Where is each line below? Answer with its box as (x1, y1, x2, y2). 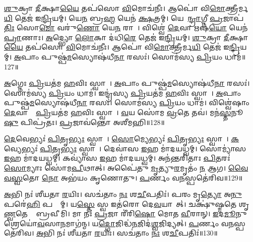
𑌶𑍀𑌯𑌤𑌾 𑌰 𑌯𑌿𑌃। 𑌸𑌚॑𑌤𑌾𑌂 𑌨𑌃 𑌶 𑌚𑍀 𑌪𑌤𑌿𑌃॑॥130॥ (67, 228, 218, 238)
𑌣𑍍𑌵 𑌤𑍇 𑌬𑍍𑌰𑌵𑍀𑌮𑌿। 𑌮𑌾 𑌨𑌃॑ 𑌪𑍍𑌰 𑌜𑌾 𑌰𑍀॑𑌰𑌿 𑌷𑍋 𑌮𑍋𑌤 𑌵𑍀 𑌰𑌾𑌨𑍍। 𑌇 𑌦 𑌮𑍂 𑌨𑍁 (4, 208, 247, 219)
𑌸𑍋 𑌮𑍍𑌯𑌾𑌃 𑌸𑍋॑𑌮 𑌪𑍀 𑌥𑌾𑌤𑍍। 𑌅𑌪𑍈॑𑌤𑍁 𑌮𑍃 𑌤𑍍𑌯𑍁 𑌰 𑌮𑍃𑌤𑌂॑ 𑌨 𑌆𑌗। (4, 162, 226, 173)
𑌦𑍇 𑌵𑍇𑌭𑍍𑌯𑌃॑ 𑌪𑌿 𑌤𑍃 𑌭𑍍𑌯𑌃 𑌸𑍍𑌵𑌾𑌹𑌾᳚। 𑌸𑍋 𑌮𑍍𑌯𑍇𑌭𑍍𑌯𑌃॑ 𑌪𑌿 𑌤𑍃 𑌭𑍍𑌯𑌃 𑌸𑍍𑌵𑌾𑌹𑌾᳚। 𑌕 (4, 133, 239, 144)
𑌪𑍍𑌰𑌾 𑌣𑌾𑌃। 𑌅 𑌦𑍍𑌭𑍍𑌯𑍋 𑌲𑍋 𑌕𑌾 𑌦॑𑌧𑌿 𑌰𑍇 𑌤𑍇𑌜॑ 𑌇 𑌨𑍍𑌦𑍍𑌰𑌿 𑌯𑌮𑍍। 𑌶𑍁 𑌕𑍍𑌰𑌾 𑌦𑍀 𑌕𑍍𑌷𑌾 (4, 32, 249, 42)
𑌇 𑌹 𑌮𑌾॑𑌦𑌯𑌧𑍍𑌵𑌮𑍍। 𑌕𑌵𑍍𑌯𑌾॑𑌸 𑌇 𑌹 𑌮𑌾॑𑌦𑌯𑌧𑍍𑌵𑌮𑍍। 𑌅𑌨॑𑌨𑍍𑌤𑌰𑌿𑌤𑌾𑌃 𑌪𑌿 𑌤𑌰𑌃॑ (4, 153, 230, 163)
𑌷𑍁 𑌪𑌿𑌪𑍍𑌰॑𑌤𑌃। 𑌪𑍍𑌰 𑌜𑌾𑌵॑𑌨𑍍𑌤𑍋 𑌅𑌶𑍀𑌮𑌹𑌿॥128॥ (4, 117, 165, 127)
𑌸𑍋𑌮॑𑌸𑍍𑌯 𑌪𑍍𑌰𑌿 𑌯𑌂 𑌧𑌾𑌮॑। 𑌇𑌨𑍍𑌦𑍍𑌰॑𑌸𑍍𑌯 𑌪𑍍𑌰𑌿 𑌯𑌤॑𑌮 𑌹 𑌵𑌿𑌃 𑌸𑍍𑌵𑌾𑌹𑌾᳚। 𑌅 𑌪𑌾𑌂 (4, 87, 241, 98)
